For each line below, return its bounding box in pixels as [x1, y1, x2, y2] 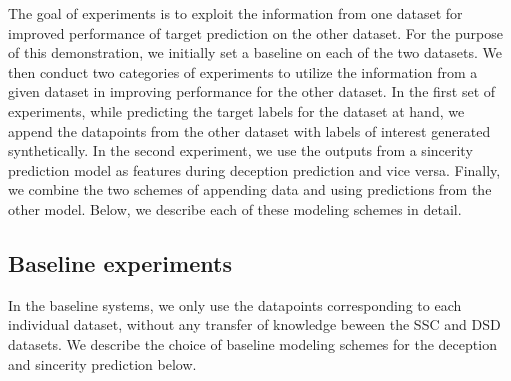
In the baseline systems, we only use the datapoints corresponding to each [8, 294, 462, 315]
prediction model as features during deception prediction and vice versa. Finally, [8, 159, 501, 180]
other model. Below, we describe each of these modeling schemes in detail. [8, 198, 462, 219]
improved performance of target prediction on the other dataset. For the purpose [8, 22, 503, 43]
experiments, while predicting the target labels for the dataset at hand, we [8, 100, 465, 121]
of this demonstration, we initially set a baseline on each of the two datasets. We [8, 42, 502, 63]
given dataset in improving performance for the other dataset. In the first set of [8, 81, 496, 102]
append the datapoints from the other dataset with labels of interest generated [8, 120, 491, 141]
